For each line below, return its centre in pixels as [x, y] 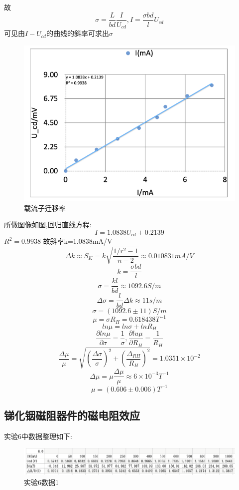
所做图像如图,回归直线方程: [48, 225]
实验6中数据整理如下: [38, 436]
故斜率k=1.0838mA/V [78, 241]
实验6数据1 [41, 482]
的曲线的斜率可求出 [78, 33]
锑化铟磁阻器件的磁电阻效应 [72, 415]
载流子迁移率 [45, 208]
